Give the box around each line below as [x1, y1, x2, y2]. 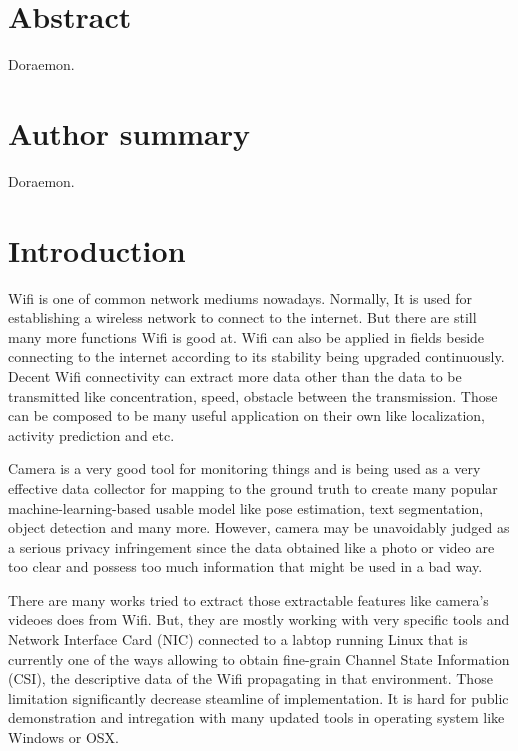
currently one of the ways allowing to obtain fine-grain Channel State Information [8, 648, 510, 669]
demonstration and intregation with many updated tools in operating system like [8, 707, 505, 728]
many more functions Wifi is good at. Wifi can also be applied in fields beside [8, 326, 485, 347]
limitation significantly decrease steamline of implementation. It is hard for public [8, 687, 509, 708]
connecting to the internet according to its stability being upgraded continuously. [8, 346, 505, 367]
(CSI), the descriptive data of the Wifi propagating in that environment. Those [8, 668, 493, 689]
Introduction [8, 229, 186, 270]
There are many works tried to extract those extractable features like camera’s [8, 589, 489, 610]
